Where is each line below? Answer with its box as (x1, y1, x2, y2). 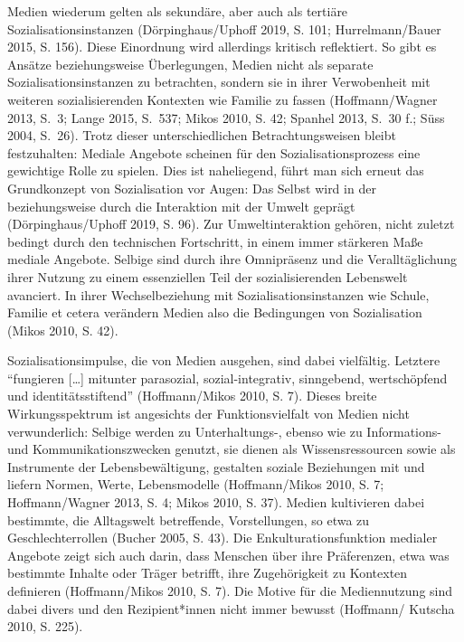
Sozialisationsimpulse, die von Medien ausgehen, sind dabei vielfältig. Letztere (7, 351, 440, 370)
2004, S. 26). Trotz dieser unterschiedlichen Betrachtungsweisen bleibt (7, 126, 396, 145)
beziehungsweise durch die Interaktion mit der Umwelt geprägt (7, 196, 355, 215)
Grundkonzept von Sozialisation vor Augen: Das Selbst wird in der (7, 178, 376, 197)
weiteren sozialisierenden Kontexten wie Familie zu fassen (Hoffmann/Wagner (7, 90, 438, 109)
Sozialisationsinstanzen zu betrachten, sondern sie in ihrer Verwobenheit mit (7, 72, 431, 91)
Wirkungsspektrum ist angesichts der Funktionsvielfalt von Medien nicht (7, 404, 410, 423)
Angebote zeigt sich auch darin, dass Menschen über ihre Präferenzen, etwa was (7, 545, 450, 564)
